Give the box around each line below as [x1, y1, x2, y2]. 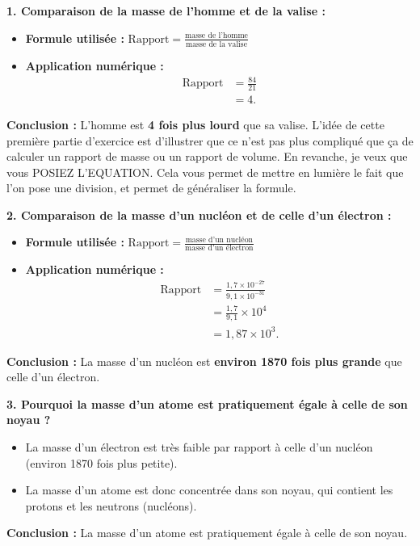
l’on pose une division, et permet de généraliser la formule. [6, 179, 296, 196]
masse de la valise [186, 40, 248, 48]
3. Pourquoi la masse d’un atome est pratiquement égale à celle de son [6, 395, 408, 412]
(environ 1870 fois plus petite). [25, 454, 178, 471]
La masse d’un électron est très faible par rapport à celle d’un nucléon [25, 438, 373, 455]
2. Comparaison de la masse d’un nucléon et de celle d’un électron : [6, 206, 392, 223]
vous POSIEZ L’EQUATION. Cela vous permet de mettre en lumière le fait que [6, 163, 404, 180]
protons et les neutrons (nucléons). [25, 497, 197, 514]
